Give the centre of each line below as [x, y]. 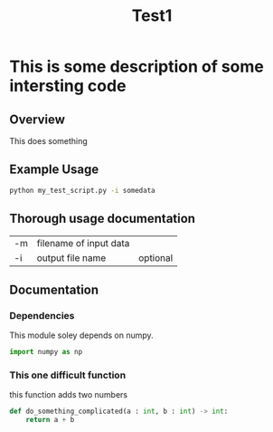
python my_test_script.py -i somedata [82, 190]
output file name [71, 257]
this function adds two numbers [69, 395]
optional [156, 257]
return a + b [50, 420]
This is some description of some [136, 67]
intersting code [68, 86]
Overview [38, 119]
